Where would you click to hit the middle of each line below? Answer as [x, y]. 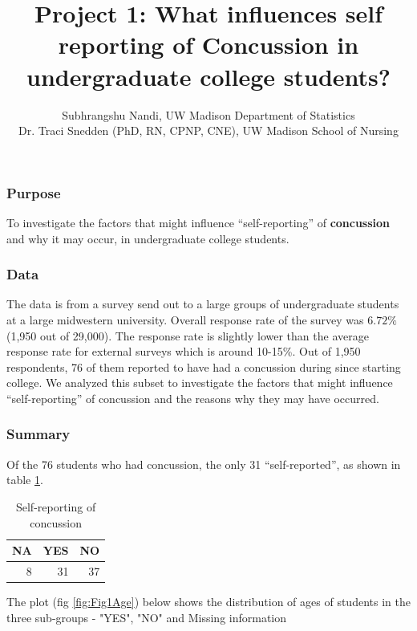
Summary [38, 434]
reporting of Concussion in [208, 45]
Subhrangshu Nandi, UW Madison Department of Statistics [208, 114]
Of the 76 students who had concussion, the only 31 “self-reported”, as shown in [204, 464]
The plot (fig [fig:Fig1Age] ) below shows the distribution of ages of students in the [208, 602]
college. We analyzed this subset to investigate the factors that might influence [200, 383]
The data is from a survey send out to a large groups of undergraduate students [203, 304]
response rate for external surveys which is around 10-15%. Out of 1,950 [184, 351]
